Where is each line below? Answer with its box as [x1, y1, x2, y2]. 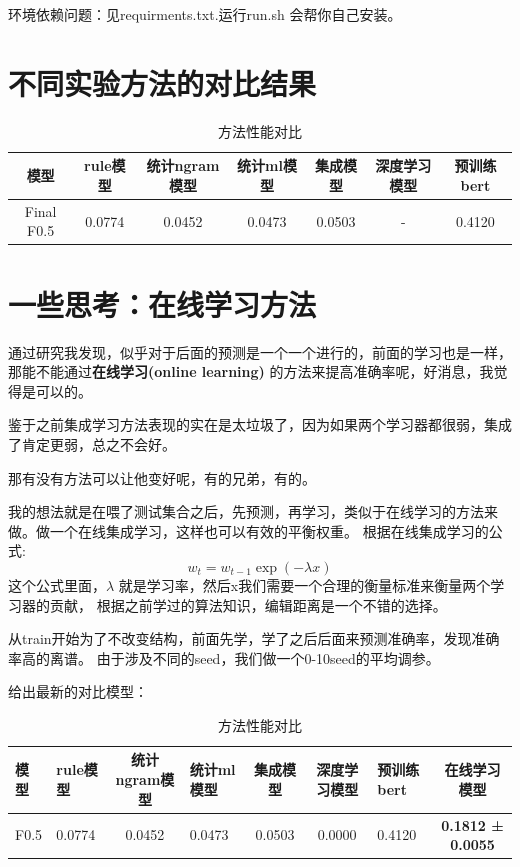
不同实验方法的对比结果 [8, 62, 317, 103]
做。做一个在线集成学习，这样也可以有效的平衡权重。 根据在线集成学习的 [8, 520, 489, 541]
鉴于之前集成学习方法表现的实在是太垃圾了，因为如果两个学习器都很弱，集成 [8, 414, 512, 435]
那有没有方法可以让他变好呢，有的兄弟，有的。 [8, 467, 316, 488]
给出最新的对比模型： [8, 681, 148, 702]
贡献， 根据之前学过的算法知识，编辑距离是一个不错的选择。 [49, 594, 447, 615]
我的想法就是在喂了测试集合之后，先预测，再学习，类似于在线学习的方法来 [8, 501, 498, 522]
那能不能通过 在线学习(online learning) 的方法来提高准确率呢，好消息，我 [8, 361, 494, 382]
